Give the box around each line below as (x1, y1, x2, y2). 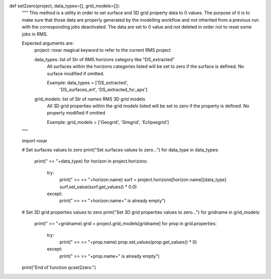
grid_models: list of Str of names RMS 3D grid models (34, 96, 146, 102)
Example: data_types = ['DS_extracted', (47, 79, 128, 85)
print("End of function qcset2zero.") (22, 264, 96, 270)
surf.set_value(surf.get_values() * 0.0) (59, 184, 137, 190)
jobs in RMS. (22, 31, 48, 37)
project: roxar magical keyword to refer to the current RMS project (34, 47, 171, 53)
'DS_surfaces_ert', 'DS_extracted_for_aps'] (59, 87, 148, 93)
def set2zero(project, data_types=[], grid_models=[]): (9, 3, 120, 9)
